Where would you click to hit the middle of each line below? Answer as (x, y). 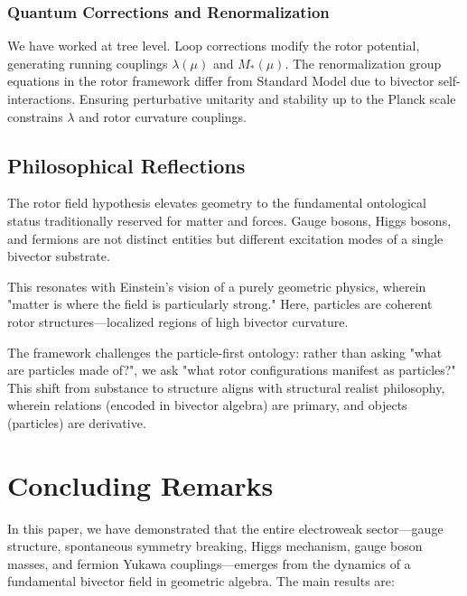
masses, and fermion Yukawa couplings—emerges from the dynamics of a (209, 563)
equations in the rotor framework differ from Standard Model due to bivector (221, 81)
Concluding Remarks (140, 484)
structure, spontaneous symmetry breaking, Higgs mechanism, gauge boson (215, 546)
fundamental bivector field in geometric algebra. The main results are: (201, 581)
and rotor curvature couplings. (163, 116)
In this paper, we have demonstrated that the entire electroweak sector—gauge (225, 528)
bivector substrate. (59, 256)
